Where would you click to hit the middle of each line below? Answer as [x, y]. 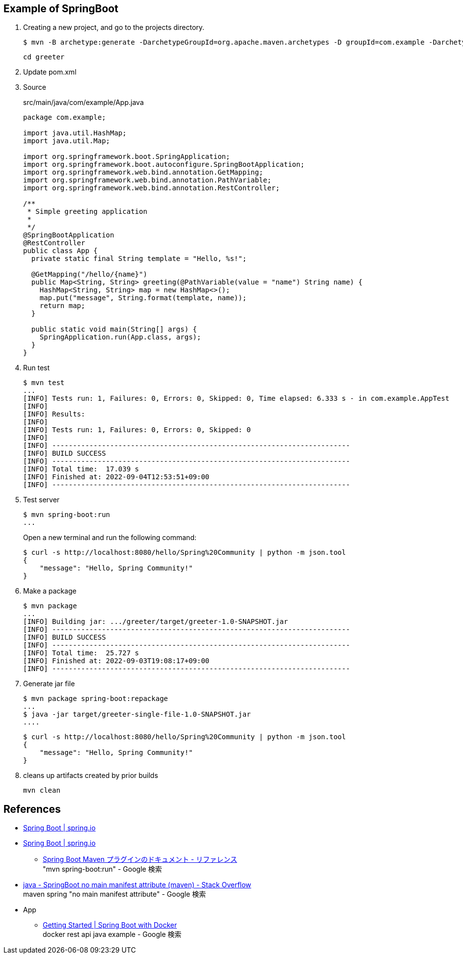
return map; [62, 306]
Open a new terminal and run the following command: [110, 538]
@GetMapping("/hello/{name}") [89, 274]
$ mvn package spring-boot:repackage [96, 699]
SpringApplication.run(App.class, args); [120, 337]
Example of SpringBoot [61, 9]
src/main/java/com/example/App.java [83, 103]
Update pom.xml [50, 72]
